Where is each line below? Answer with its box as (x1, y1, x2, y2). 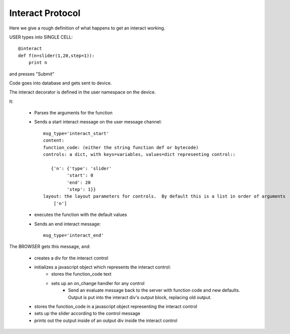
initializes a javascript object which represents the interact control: (34, 264, 171, 270)
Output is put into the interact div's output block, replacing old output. (68, 294, 212, 300)
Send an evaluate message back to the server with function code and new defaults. (68, 287, 240, 293)
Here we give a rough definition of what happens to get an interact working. (9, 25, 165, 31)
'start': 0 (66, 172, 93, 178)
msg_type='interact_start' (43, 130, 109, 136)
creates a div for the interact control (34, 255, 108, 261)
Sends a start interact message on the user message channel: (34, 119, 162, 125)
